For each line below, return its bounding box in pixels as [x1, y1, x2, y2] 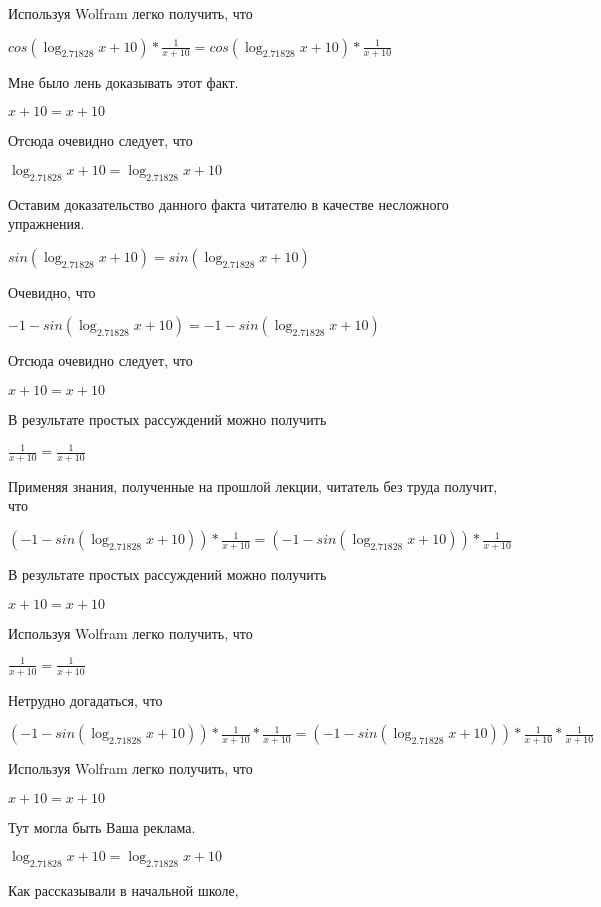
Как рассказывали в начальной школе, [8, 880, 239, 901]
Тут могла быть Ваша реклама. [8, 816, 196, 837]
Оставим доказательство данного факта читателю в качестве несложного [8, 193, 449, 214]
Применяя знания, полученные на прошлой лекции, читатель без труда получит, [8, 475, 498, 496]
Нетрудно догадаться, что [8, 689, 163, 710]
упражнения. [8, 213, 85, 234]
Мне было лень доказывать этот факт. [8, 71, 239, 92]
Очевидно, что [8, 281, 96, 302]
